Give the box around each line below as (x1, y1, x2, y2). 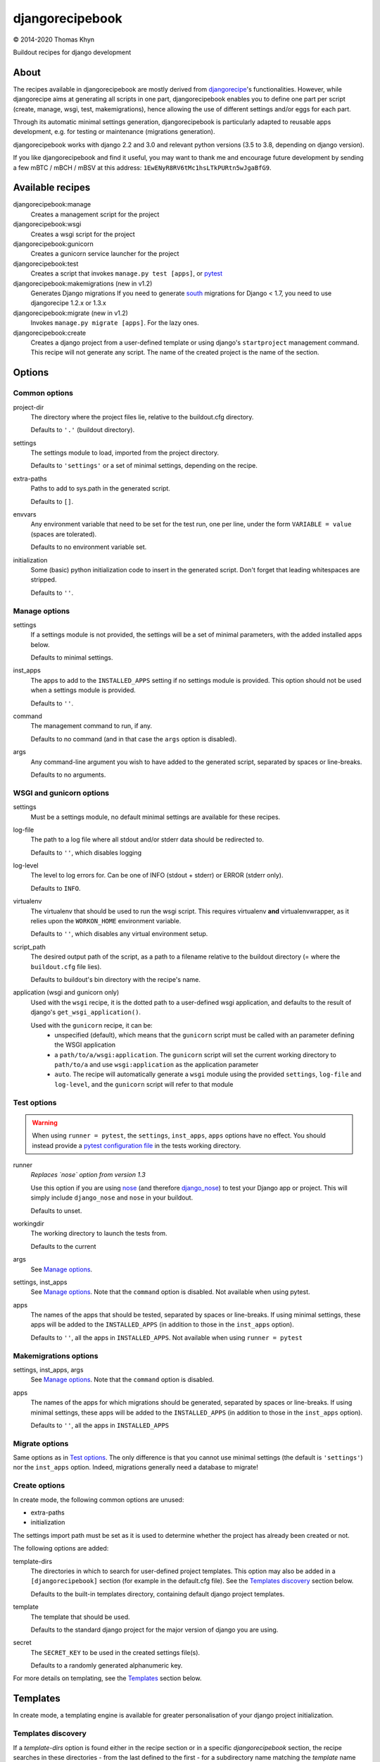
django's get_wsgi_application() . (30, 1008, 141, 1016)
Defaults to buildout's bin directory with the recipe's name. (30, 975, 201, 983)
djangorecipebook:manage (13, 200, 91, 209)
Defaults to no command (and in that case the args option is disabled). (30, 734, 237, 743)
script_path (13, 942, 46, 951)
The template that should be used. (30, 1613, 130, 1621)
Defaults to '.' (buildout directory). (30, 426, 135, 434)
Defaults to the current (30, 1242, 96, 1250)
